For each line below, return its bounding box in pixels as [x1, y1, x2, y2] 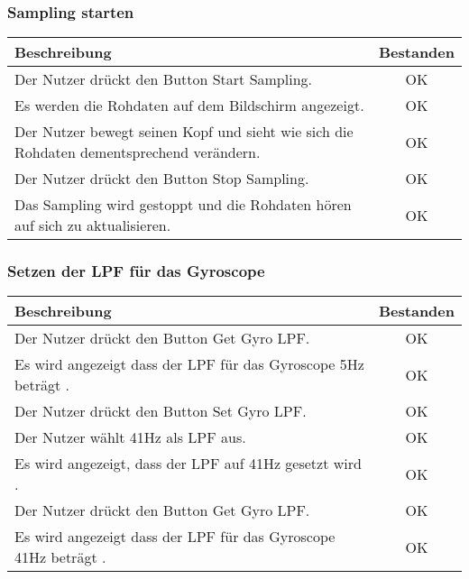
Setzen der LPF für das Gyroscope [7, 260, 265, 282]
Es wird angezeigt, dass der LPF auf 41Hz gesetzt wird [14, 453, 362, 474]
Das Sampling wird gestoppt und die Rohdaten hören [14, 194, 352, 216]
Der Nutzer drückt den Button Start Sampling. [14, 69, 313, 90]
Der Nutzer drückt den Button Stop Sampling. [14, 168, 309, 189]
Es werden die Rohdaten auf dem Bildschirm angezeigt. [14, 95, 364, 116]
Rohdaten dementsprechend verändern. [14, 142, 261, 163]
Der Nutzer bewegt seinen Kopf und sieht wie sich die [14, 121, 354, 142]
